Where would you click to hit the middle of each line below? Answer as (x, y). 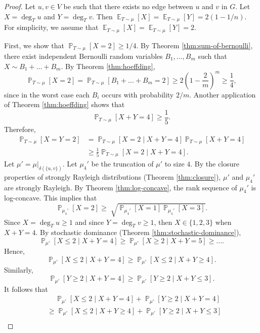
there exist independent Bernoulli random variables (83, 56)
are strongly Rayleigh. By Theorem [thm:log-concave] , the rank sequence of (121, 187)
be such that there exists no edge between (128, 6)
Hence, (14, 251)
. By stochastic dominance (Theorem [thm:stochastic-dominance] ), (138, 232)
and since (90, 222)
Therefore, (20, 129)
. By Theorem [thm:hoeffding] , (108, 66)
